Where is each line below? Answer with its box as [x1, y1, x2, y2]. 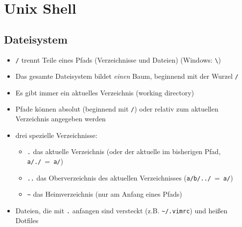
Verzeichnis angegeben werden [15, 113, 106, 124]
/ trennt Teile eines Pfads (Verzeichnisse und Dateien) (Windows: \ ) [15, 54, 221, 65]
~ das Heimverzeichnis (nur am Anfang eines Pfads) [27, 189, 182, 199]
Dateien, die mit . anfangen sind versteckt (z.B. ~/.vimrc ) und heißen [15, 205, 228, 215]
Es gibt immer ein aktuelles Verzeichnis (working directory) [15, 87, 194, 97]
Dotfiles [15, 215, 39, 225]
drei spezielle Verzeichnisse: [15, 130, 97, 140]
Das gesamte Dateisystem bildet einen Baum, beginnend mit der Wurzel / [15, 71, 239, 81]
